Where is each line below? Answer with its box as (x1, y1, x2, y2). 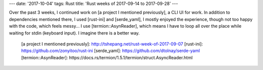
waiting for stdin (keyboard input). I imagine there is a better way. (9, 30, 140, 36)
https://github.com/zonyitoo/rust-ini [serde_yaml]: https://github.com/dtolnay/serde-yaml (21, 48, 200, 53)
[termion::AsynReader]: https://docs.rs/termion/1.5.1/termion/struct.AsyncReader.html (21, 54, 193, 60)
